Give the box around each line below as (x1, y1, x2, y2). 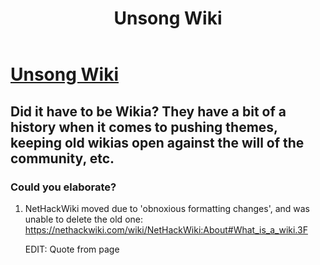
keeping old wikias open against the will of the (10, 134, 305, 151)
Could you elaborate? (10, 180, 117, 194)
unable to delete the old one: (24, 213, 143, 225)
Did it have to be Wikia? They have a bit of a (10, 103, 287, 120)
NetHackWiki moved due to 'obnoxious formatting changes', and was (24, 202, 310, 214)
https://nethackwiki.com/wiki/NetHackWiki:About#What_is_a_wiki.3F (24, 223, 308, 236)
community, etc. (10, 150, 115, 167)
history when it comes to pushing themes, (10, 118, 278, 136)
